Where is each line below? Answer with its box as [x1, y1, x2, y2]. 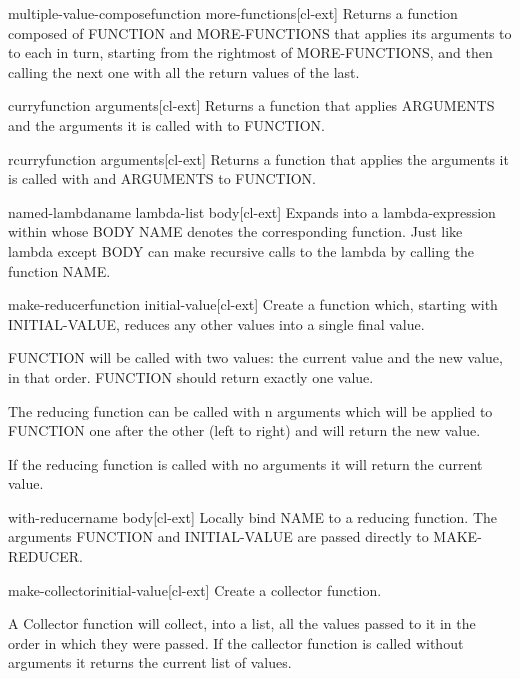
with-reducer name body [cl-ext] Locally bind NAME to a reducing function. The [8, 506, 498, 527]
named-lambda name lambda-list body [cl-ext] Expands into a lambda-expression [8, 201, 496, 222]
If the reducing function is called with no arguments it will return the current [8, 453, 483, 474]
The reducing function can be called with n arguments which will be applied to [8, 400, 493, 421]
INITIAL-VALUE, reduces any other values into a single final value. [8, 313, 425, 334]
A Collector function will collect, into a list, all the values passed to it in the [8, 613, 476, 634]
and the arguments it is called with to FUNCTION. [8, 114, 325, 135]
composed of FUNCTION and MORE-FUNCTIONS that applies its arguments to [8, 22, 512, 43]
